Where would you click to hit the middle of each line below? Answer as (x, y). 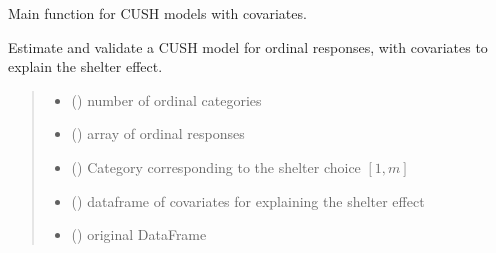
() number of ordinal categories (166, 99)
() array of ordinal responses (158, 133)
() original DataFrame (139, 234)
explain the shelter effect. (85, 66)
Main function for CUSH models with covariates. (157, 13)
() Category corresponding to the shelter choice (216, 166)
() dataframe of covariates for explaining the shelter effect (248, 200)
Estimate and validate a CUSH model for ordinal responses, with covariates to (248, 46)
